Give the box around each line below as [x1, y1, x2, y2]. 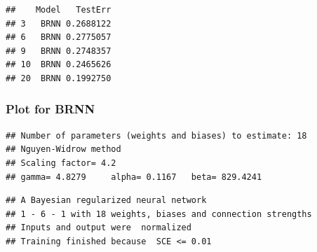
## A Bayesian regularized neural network [6, 195, 207, 206]
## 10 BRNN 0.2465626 [6, 59, 112, 70]
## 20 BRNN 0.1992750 [6, 73, 112, 83]
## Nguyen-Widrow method [6, 144, 121, 155]
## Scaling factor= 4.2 [6, 157, 116, 168]
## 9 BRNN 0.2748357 [6, 45, 112, 56]
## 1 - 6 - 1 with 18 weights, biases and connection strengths [6, 209, 312, 219]
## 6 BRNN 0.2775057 [6, 32, 112, 43]
